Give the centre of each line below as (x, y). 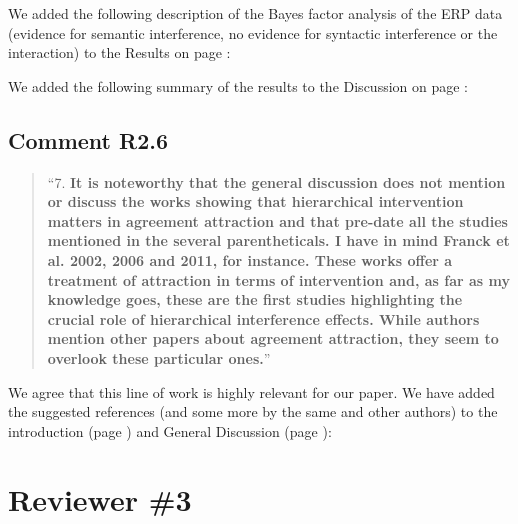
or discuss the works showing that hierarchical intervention (255, 201)
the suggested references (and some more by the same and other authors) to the (253, 411)
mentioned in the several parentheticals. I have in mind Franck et (278, 240)
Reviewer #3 (100, 499)
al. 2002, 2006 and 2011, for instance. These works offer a (250, 259)
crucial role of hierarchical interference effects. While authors (263, 318)
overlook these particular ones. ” (159, 357)
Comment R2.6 (88, 139)
